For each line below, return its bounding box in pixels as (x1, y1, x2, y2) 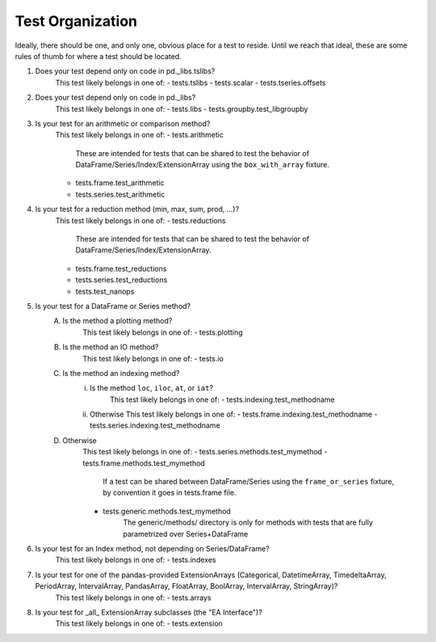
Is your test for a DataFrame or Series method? (35, 301, 191, 310)
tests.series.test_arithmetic (75, 189, 166, 199)
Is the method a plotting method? (62, 316, 173, 326)
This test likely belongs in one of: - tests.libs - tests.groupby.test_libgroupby (55, 103, 308, 113)
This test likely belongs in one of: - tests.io (82, 353, 224, 363)
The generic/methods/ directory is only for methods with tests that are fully (123, 517, 373, 527)
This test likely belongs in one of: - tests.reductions (55, 215, 226, 226)
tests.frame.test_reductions (75, 264, 167, 273)
